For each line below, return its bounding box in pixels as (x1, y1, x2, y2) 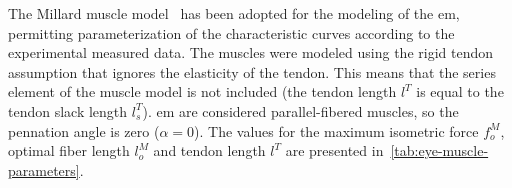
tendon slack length (8, 100, 128, 121)
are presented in (285, 140, 384, 161)
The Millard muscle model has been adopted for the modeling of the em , (8, 3, 460, 23)
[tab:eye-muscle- (390, 140, 489, 161)
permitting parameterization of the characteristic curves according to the (8, 22, 455, 43)
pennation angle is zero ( (8, 120, 160, 141)
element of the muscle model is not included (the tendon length (8, 81, 397, 102)
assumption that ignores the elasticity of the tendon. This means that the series (8, 61, 496, 82)
